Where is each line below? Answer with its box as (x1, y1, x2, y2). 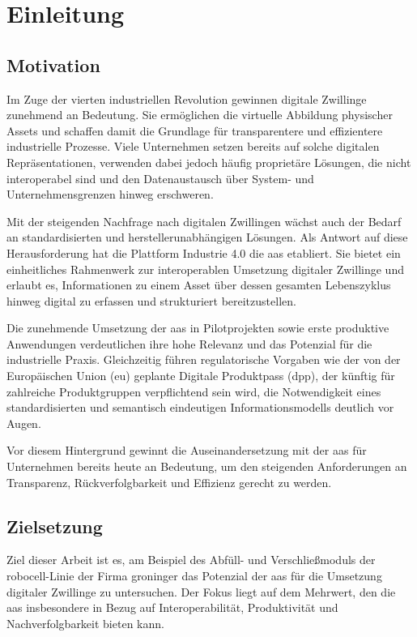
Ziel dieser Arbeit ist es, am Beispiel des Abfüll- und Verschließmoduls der (6, 551, 376, 568)
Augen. (6, 414, 41, 431)
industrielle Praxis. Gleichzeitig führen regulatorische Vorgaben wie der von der (6, 351, 401, 368)
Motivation (6, 52, 100, 77)
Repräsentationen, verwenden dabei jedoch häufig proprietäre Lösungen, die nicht (6, 153, 411, 170)
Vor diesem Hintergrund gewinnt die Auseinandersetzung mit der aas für (6, 442, 367, 459)
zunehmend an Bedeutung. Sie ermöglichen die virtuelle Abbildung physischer (6, 106, 393, 123)
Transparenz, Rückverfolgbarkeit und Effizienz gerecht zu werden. (6, 473, 332, 490)
